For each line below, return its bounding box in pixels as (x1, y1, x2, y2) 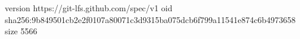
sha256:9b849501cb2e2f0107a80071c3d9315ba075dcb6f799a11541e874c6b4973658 (5, 13, 296, 25)
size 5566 (5, 25, 37, 37)
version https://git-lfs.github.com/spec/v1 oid (5, 2, 173, 14)
